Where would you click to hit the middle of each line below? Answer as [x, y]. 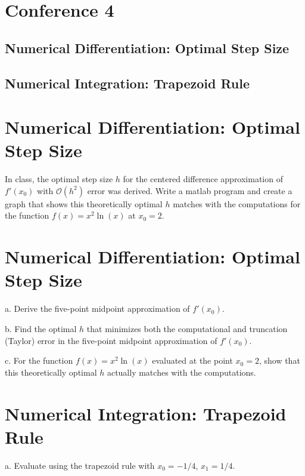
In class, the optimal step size [59, 179]
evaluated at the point [192, 360]
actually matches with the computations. [181, 372]
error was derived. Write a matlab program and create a [190, 190]
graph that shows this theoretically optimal [84, 203]
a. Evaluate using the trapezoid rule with [80, 465]
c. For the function [39, 360]
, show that [279, 360]
